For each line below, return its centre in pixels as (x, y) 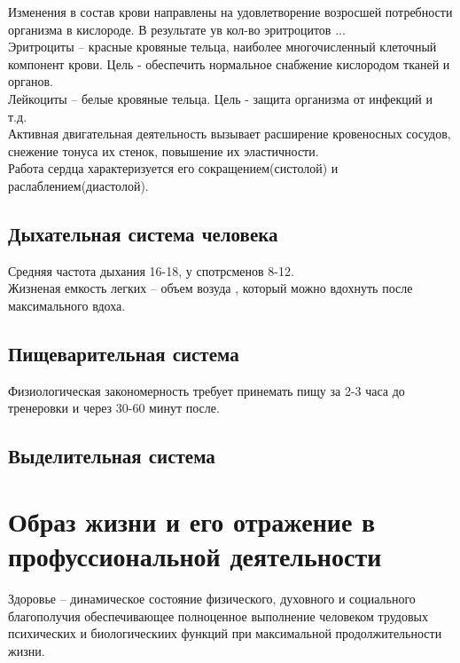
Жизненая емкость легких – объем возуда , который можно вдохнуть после (211, 288)
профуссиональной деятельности (195, 556)
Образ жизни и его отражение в (192, 521)
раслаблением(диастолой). (78, 185)
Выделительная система (112, 456)
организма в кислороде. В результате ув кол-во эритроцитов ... (177, 29)
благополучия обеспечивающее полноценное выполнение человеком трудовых (218, 616)
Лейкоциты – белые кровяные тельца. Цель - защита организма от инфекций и (220, 98)
